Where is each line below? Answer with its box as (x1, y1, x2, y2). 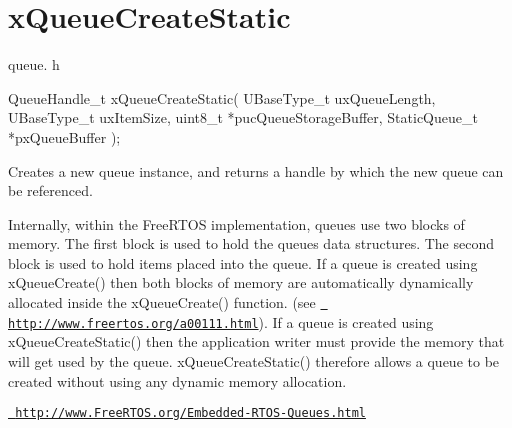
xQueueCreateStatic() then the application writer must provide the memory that (8, 331, 505, 352)
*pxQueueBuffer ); (8, 126, 121, 147)
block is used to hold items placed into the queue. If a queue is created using (8, 252, 478, 273)
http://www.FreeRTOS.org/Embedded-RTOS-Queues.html (15, 406, 366, 421)
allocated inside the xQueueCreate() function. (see (8, 292, 316, 313)
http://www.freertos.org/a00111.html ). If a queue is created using (8, 311, 434, 332)
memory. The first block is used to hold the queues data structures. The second (8, 233, 494, 254)
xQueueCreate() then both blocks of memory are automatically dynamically (8, 272, 474, 293)
